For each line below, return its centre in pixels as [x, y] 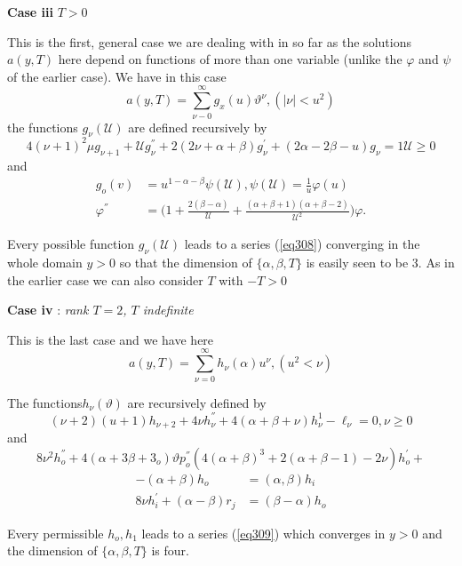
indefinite [168, 310]
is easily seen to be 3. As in [380, 263]
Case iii [30, 12]
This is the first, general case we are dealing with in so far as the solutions [209, 41]
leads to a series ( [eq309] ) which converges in [263, 533]
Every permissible [56, 533]
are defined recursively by [198, 127]
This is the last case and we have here [111, 339]
